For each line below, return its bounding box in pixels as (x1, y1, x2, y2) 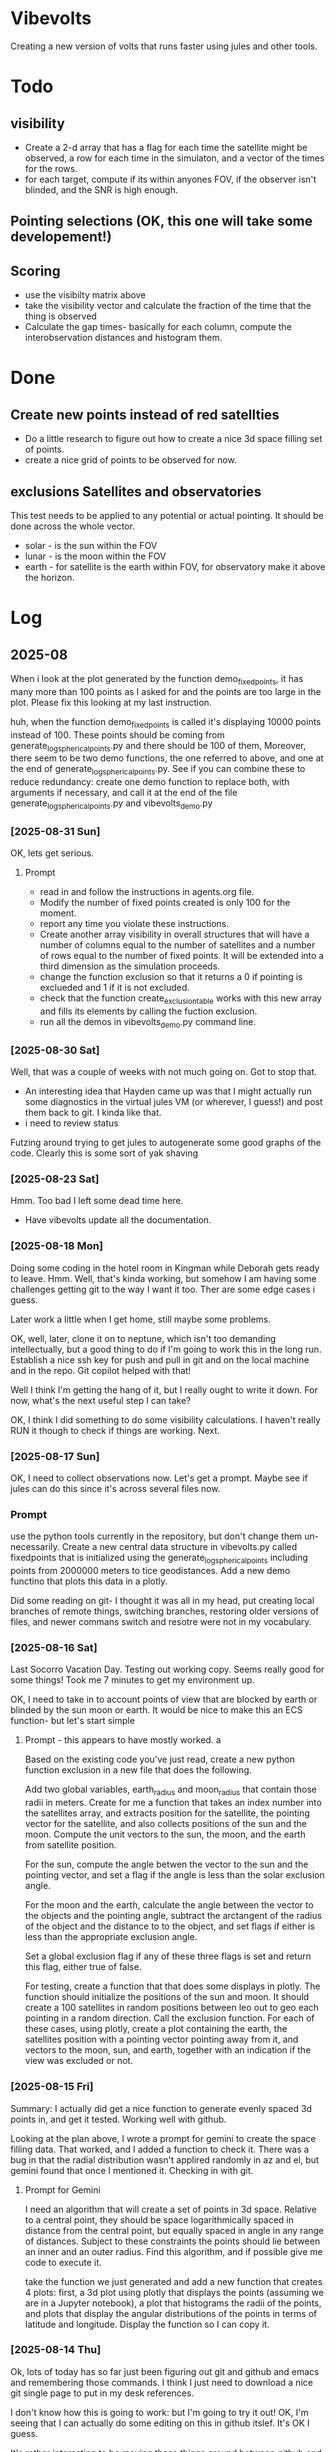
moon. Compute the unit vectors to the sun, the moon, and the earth (24, 1828, 306, 1841)
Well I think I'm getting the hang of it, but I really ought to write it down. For (10, 1383, 318, 1396)
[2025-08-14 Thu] (10, 2343, 102, 2357)
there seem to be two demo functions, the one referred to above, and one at (10, 752, 324, 764)
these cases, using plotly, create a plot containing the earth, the (24, 2023, 288, 2035)
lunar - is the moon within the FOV (24, 550, 167, 562)
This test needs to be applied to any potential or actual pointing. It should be (10, 509, 324, 521)
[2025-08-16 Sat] (10, 1641, 98, 1655)
